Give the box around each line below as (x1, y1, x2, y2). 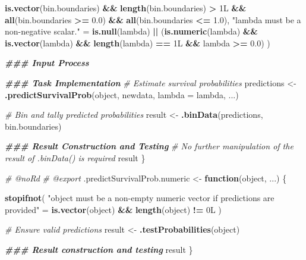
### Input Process (5, 57, 89, 69)
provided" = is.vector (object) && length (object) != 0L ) (5, 203, 222, 215)
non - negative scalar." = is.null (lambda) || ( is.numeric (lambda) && (5, 25, 258, 37)
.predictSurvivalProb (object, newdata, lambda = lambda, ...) (5, 88, 239, 101)
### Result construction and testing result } (5, 243, 193, 255)
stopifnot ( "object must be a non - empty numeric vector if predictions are (5, 192, 275, 204)
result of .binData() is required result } (5, 151, 146, 164)
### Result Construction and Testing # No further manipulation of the (5, 140, 294, 152)
